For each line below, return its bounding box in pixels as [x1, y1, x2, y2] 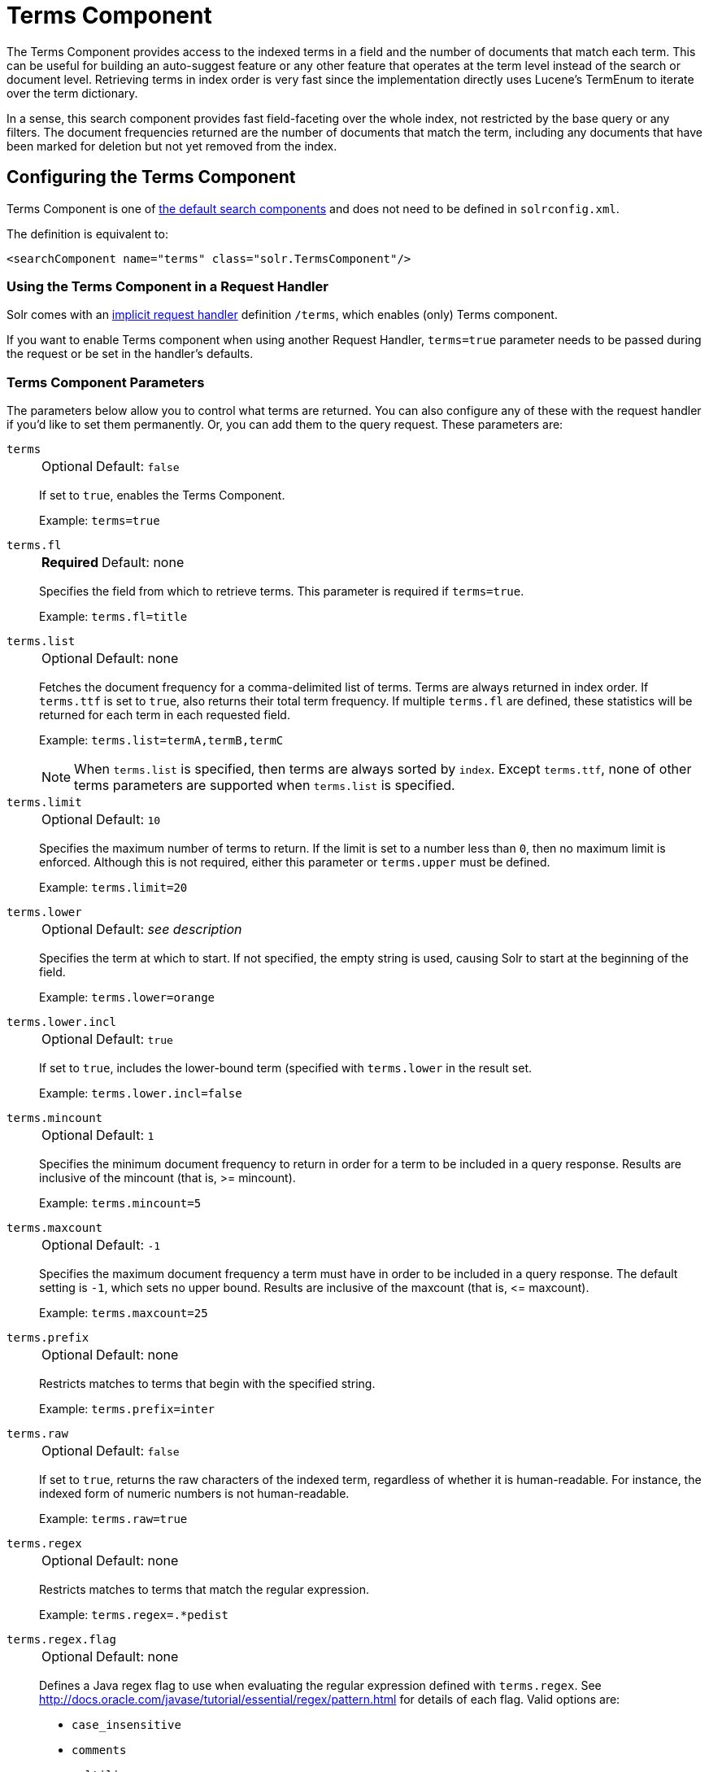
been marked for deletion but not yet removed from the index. [7, 138, 337, 153]
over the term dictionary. [7, 85, 138, 100]
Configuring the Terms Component [7, 167, 296, 188]
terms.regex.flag [7, 1633, 116, 1647]
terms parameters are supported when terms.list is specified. [74, 777, 455, 794]
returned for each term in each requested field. [39, 708, 290, 722]
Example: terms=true [39, 513, 160, 528]
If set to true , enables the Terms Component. [39, 488, 285, 503]
